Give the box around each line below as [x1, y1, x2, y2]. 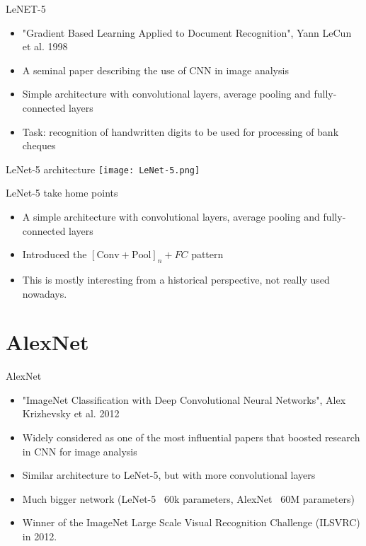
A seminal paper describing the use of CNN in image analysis [22, 62, 289, 77]
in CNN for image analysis [22, 443, 137, 458]
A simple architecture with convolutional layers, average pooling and [22, 209, 320, 223]
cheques [22, 138, 56, 153]
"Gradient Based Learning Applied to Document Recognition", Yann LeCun [22, 25, 352, 40]
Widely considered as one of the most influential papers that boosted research [22, 430, 360, 445]
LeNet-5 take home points [6, 185, 118, 200]
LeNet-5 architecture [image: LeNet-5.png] [6, 161, 200, 176]
